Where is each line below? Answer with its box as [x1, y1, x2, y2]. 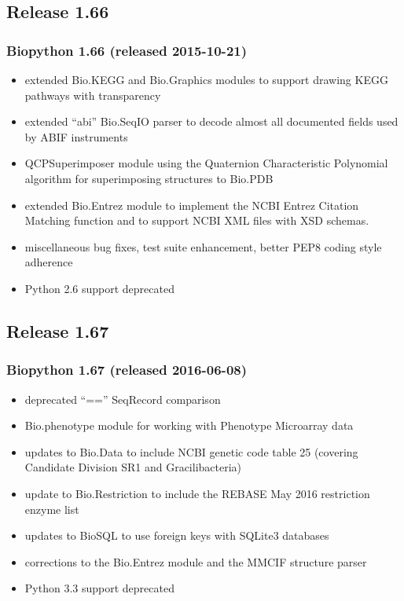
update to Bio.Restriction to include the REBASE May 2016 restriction [24, 485, 370, 501]
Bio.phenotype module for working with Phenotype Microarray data [24, 417, 354, 434]
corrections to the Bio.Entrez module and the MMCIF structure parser [24, 553, 367, 570]
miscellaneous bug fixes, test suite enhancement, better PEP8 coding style [24, 238, 382, 255]
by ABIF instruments [24, 128, 128, 145]
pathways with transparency [24, 86, 161, 103]
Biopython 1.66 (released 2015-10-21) [6, 40, 248, 60]
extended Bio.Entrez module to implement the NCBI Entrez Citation [24, 196, 359, 213]
